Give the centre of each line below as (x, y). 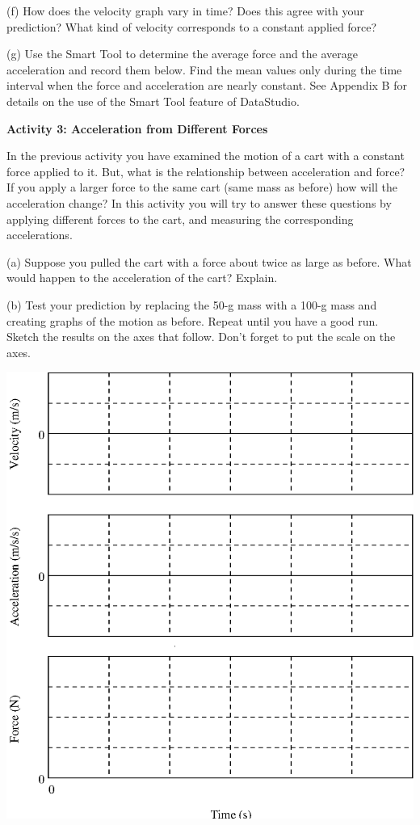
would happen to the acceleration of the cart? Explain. (142, 278)
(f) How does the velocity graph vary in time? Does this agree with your (185, 11)
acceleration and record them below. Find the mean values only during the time (204, 69)
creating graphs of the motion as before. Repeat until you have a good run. (193, 320)
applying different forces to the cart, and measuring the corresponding (180, 219)
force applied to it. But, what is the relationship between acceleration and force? (206, 171)
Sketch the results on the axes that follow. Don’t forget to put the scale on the (201, 337)
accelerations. (40, 235)
